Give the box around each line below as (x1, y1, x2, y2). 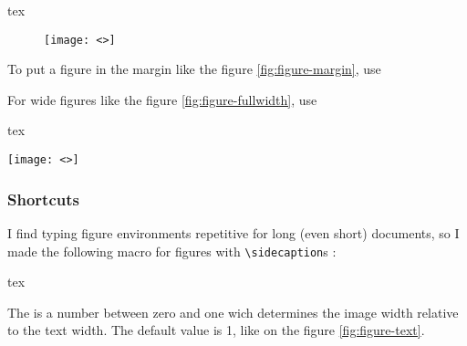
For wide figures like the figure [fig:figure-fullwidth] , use (7, 89, 317, 109)
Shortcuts (7, 187, 79, 210)
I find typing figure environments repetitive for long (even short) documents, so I (7, 223, 460, 242)
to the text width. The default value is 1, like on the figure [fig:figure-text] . (7, 320, 425, 340)
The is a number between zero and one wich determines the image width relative (7, 302, 459, 321)
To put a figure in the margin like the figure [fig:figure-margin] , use (7, 59, 381, 79)
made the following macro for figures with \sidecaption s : (7, 241, 337, 260)
